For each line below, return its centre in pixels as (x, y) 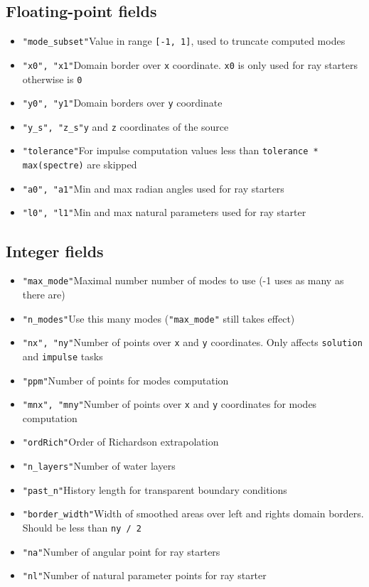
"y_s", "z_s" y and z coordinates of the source (125, 126)
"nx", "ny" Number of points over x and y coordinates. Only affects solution (192, 342)
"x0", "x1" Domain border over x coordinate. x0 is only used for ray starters (190, 64)
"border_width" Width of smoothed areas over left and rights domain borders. (193, 513)
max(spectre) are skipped (80, 165)
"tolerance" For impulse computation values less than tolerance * (170, 150)
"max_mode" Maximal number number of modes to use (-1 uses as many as (183, 280)
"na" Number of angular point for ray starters (121, 551)
